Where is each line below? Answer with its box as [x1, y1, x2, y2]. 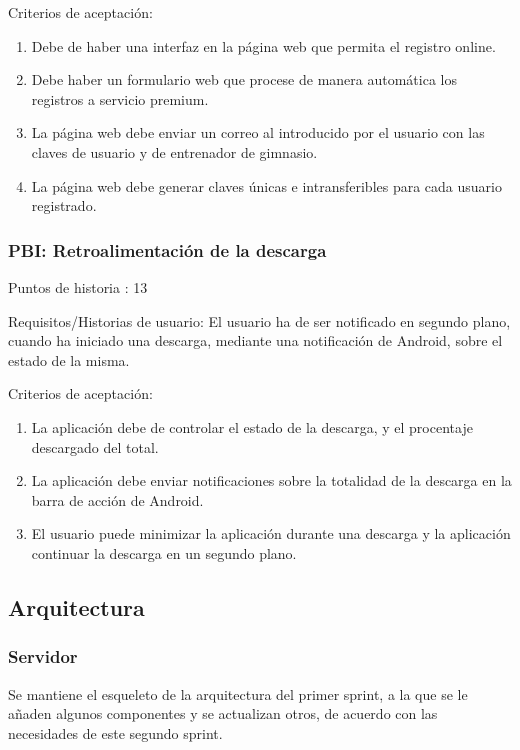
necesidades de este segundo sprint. [8, 722, 223, 743]
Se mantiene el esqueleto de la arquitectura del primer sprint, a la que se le [8, 683, 468, 704]
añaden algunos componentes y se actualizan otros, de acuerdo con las [8, 703, 438, 724]
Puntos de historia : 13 [8, 276, 148, 297]
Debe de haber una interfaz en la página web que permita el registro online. [31, 35, 496, 56]
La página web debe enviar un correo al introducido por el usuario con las [31, 122, 485, 143]
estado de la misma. [8, 349, 130, 370]
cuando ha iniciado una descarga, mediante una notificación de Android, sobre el [8, 330, 503, 351]
